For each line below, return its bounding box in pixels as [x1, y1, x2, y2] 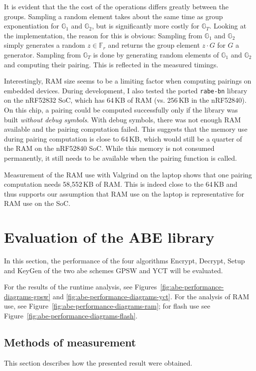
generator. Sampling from [4, 49, 81, 59]
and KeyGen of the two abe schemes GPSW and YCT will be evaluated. [4, 265, 223, 275]
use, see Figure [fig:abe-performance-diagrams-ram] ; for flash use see [4, 301, 210, 311]
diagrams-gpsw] [4, 291, 51, 301]
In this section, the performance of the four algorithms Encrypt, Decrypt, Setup [4, 256, 245, 266]
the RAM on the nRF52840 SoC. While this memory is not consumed [4, 143, 215, 153]
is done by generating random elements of [93, 49, 219, 59]
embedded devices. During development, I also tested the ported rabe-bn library [4, 85, 248, 95]
